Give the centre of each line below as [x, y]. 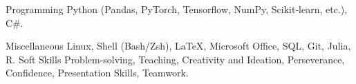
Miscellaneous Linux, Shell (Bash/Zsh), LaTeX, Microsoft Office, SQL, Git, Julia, [178, 46]
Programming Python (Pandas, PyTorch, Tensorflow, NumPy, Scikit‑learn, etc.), [177, 9]
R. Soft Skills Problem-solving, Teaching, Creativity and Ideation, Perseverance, [175, 59]
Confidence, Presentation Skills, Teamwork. [97, 73]
